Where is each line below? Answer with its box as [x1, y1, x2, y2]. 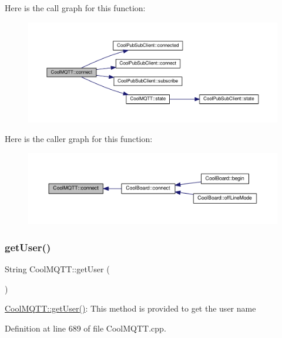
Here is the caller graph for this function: [5, 133, 153, 145]
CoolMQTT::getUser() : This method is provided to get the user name [5, 302, 256, 315]
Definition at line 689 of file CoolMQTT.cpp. [5, 322, 166, 334]
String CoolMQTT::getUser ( [5, 263, 110, 275]
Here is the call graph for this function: [5, 2, 146, 13]
